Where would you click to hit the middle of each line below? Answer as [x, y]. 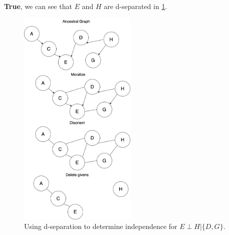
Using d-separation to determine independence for [101, 226]
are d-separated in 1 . [136, 6]
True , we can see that [38, 6]
